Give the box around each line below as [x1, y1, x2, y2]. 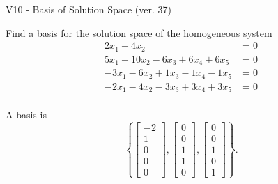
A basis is [6, 107, 47, 122]
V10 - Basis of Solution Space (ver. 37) [6, 2, 171, 16]
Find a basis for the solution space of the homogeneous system [6, 25, 272, 40]
